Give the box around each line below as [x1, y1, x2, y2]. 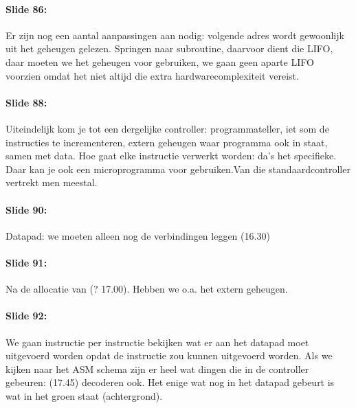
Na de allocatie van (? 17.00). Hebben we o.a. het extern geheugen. [5, 282, 288, 296]
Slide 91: [5, 255, 47, 269]
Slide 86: [5, 1, 47, 16]
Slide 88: [5, 95, 47, 109]
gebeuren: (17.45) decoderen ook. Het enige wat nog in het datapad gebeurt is [5, 375, 335, 389]
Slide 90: [5, 202, 47, 216]
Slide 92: [5, 308, 47, 323]
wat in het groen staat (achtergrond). [5, 388, 163, 403]
